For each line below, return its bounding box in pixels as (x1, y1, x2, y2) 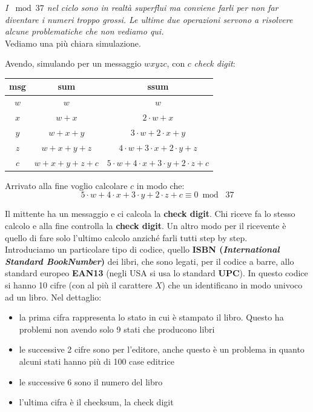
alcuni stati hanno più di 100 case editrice (19, 354, 174, 367)
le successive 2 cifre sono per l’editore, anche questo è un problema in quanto (19, 343, 305, 356)
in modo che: (136, 179, 185, 191)
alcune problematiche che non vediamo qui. (5, 25, 164, 38)
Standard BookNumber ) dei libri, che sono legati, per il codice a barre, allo (5, 254, 294, 267)
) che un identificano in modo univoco (162, 278, 303, 291)
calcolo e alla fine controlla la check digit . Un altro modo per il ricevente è (5, 219, 286, 231)
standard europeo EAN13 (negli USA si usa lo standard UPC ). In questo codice (5, 267, 308, 279)
